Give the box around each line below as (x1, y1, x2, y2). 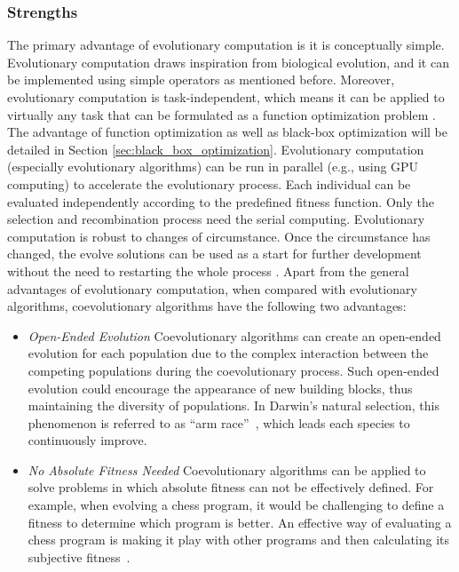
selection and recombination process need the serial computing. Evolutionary (7, 210, 425, 228)
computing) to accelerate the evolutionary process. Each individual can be (7, 174, 411, 193)
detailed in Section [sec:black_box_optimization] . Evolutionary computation (7, 139, 424, 158)
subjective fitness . (28, 547, 131, 566)
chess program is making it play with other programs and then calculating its (28, 530, 450, 549)
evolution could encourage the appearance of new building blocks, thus (28, 378, 413, 397)
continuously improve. (28, 431, 147, 449)
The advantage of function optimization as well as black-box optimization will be (7, 123, 447, 141)
